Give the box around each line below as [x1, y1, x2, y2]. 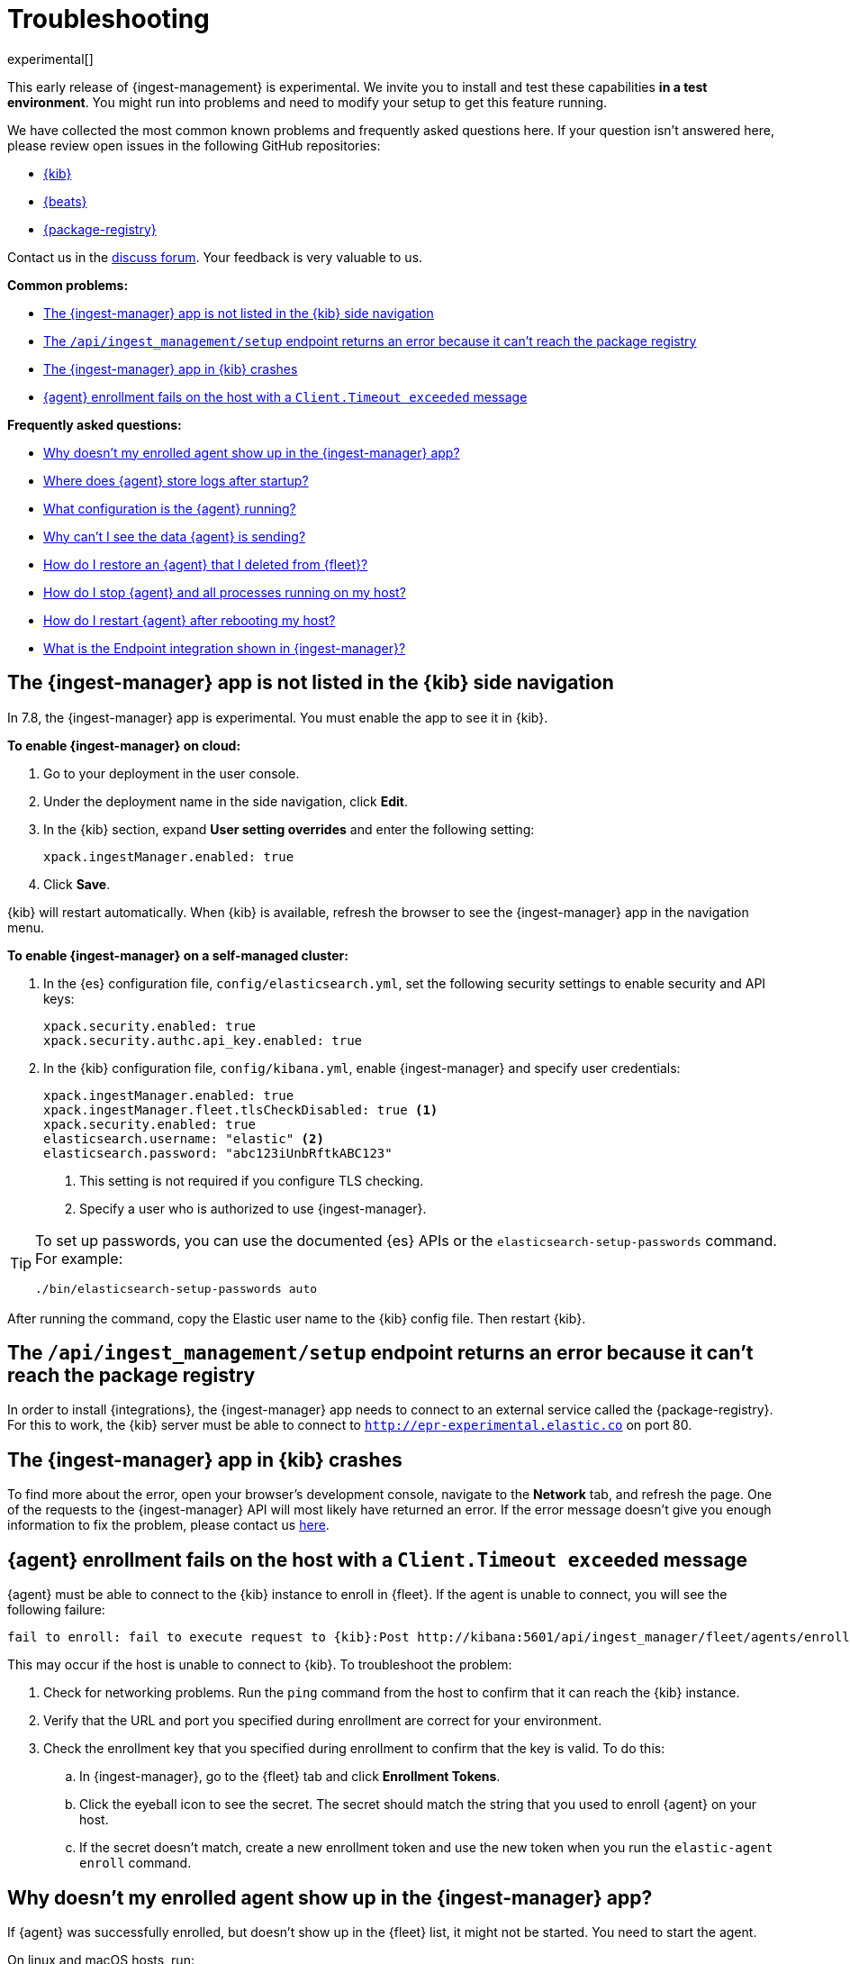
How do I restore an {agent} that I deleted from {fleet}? [43, 556, 368, 572]
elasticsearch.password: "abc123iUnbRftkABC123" [43, 1145, 393, 1160]
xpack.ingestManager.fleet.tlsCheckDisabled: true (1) [43, 1102, 439, 1117]
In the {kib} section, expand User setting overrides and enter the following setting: [43, 821, 535, 837]
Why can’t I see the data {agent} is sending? [43, 528, 306, 544]
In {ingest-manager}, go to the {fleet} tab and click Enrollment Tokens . [79, 1769, 501, 1785]
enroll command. [79, 1855, 192, 1871]
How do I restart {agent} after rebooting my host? [43, 612, 336, 628]
